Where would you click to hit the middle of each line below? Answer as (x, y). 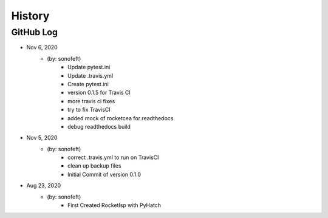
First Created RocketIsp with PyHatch (114, 205)
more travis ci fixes (91, 101)
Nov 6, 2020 (42, 47)
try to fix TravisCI (89, 110)
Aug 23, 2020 (44, 186)
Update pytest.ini (89, 67)
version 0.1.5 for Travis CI (99, 93)
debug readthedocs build (99, 126)
